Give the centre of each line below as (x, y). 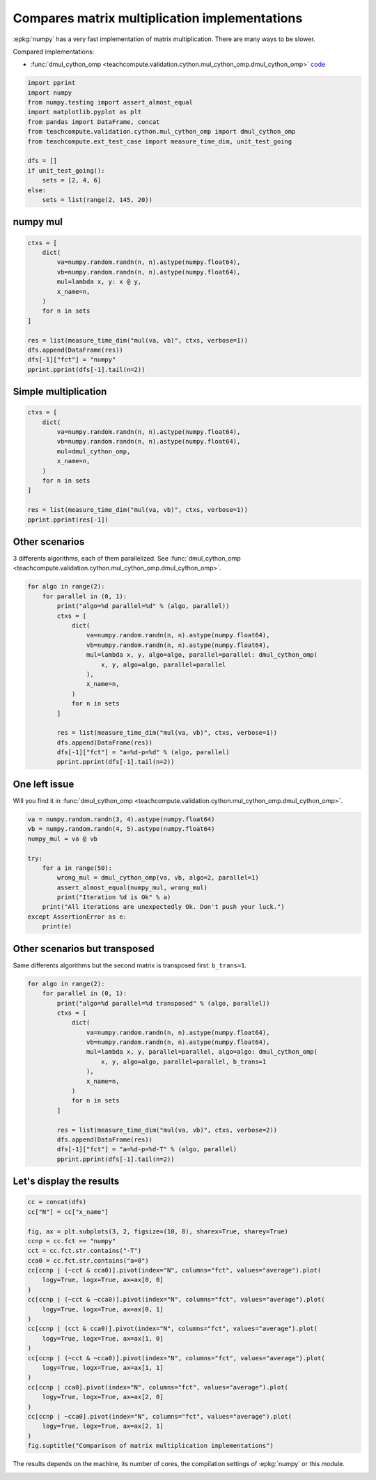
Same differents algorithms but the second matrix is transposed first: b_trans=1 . (130, 965)
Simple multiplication (60, 392)
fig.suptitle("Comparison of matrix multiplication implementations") (151, 1446)
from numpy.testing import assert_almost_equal (110, 102)
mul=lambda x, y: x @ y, (99, 282)
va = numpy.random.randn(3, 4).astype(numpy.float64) (121, 819)
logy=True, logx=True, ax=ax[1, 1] (103, 1368)
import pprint (52, 83)
